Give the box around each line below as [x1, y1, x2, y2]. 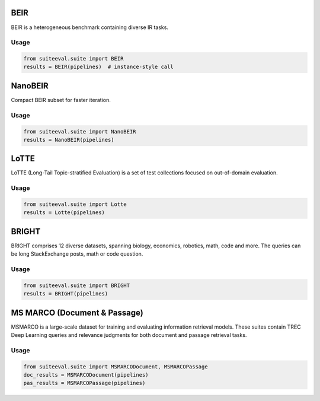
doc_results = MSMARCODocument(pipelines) [23, 371, 149, 378]
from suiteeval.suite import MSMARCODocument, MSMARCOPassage [23, 363, 208, 370]
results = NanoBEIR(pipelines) [23, 136, 115, 143]
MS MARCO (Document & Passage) [11, 307, 143, 317]
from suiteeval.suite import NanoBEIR [23, 128, 136, 135]
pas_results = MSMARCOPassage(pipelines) [23, 380, 146, 387]
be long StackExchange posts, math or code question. [11, 250, 143, 257]
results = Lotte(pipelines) [23, 209, 105, 216]
